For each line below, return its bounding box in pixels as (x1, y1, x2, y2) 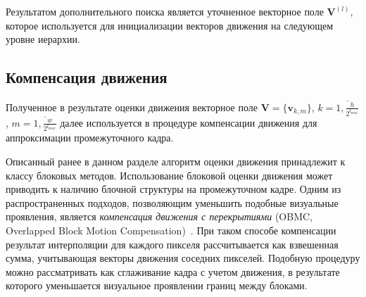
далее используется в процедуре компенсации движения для (60, 115, 317, 129)
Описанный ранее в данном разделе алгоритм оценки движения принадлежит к (6, 154, 346, 169)
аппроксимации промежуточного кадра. (6, 130, 174, 145)
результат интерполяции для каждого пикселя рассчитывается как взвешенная (6, 236, 339, 251)
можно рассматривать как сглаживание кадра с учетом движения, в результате (6, 264, 340, 279)
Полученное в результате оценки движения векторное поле (6, 99, 258, 114)
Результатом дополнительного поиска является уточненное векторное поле (6, 4, 324, 18)
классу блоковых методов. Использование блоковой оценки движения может (6, 168, 333, 182)
